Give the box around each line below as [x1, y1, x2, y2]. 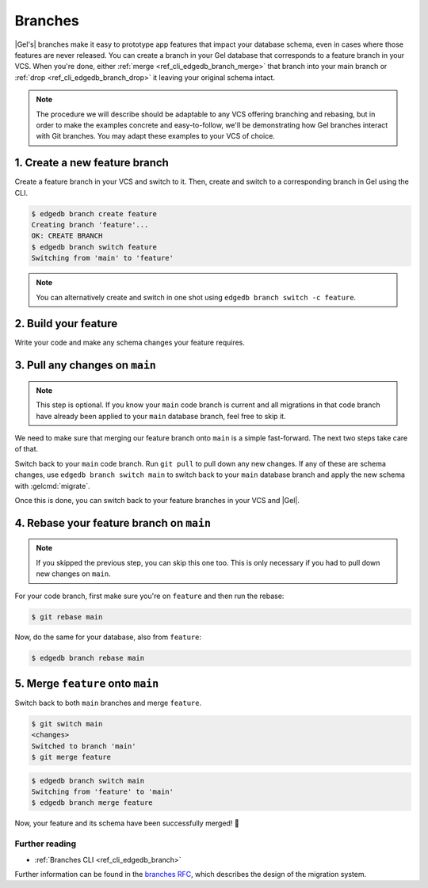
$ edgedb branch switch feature [31, 242, 158, 251]
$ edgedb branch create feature [31, 209, 158, 218]
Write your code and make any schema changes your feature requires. [14, 337, 246, 348]
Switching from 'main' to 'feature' [31, 253, 174, 263]
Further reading [14, 838, 77, 849]
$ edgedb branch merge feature [31, 798, 154, 807]
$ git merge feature [31, 753, 111, 762]
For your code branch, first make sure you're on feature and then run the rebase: [14, 591, 285, 600]
